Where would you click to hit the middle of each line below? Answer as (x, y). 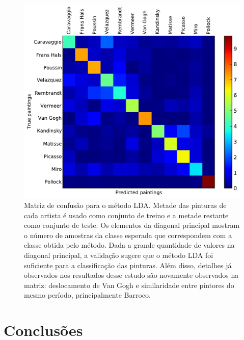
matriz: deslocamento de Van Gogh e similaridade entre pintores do (129, 285)
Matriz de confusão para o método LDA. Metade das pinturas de (125, 205)
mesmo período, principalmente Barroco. (87, 295)
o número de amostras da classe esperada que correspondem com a (128, 235)
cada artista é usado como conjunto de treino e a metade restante (126, 215)
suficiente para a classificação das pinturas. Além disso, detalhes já (128, 265)
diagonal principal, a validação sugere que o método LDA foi (119, 255)
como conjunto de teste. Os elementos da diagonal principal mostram (132, 225)
